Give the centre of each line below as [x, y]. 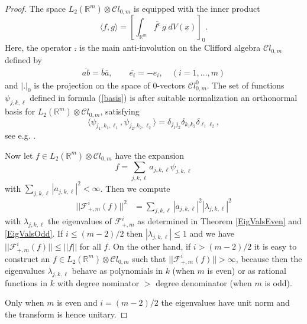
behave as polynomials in [117, 271]
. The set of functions [245, 85]
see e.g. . [20, 135]
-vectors [171, 85]
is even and [77, 302]
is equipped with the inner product [197, 8]
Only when [25, 302]
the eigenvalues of [80, 221]
